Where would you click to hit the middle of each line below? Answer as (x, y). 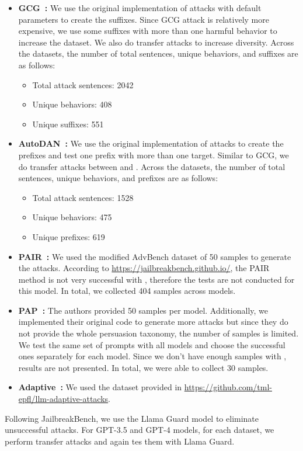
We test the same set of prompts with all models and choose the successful (152, 344)
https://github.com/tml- (228, 387)
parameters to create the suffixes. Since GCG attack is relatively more (144, 19)
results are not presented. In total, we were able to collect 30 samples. (143, 367)
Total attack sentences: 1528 (83, 197)
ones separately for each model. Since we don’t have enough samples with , (152, 356)
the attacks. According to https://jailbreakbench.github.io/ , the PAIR (144, 268)
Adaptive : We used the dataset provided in (100, 387)
